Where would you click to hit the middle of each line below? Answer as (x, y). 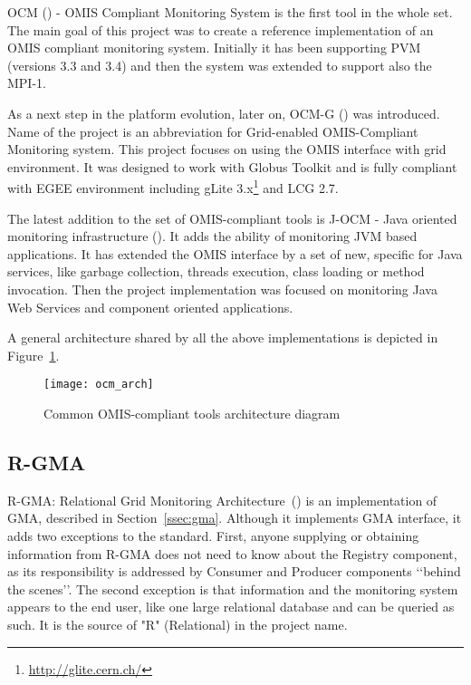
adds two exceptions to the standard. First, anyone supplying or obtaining (213, 535)
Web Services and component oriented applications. (150, 307)
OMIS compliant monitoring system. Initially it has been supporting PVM (214, 48)
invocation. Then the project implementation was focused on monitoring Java (222, 289)
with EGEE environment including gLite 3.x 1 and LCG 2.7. (173, 186)
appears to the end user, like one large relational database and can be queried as (231, 607)
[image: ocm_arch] (99, 385)
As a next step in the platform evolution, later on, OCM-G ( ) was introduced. (224, 113)
